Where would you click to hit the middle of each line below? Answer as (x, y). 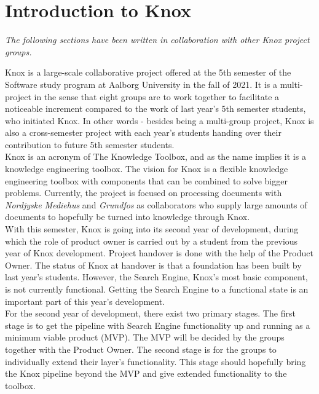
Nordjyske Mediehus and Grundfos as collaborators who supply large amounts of (156, 204)
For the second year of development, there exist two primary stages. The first (150, 313)
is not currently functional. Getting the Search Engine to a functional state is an (157, 289)
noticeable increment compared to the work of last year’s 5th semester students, (156, 108)
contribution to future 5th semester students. (90, 144)
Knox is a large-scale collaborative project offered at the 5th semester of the (148, 72)
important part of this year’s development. (85, 301)
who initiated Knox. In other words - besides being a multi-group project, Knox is (159, 120)
